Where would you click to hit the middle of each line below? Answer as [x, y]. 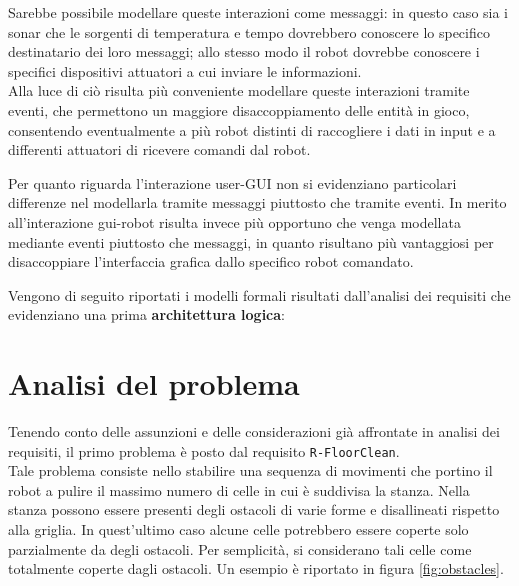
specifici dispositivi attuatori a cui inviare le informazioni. [185, 70]
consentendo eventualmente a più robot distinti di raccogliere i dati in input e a [252, 129]
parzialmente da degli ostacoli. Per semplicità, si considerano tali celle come [240, 548]
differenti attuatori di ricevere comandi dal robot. [159, 149]
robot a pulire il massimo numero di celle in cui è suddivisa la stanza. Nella [239, 489]
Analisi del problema [154, 383]
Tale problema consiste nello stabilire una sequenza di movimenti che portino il [250, 470]
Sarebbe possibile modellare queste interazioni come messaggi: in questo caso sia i [258, 12]
